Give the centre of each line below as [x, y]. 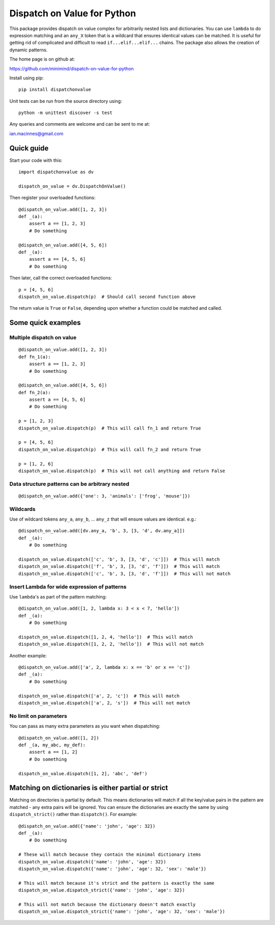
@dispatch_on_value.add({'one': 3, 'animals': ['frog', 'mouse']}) [104, 496]
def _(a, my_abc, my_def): [52, 745]
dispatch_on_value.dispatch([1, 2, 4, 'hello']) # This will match [106, 637]
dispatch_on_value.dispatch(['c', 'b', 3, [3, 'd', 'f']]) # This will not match [125, 574]
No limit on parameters [38, 716]
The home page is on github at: [42, 59]
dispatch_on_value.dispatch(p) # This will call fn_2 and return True [110, 449]
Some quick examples [45, 323]
